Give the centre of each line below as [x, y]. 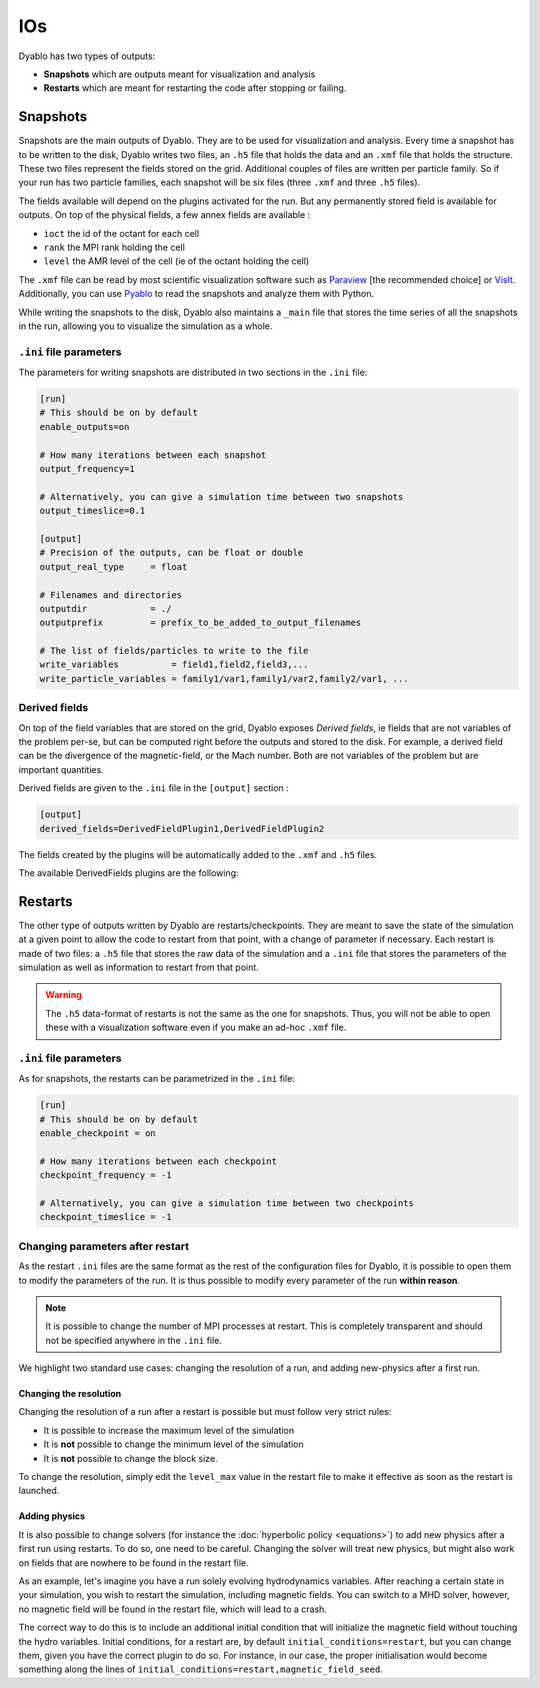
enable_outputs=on [84, 426]
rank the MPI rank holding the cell [114, 247]
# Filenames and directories [111, 594]
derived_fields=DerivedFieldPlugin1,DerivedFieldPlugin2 [182, 828]
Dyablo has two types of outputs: [87, 56]
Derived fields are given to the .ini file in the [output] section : [153, 788]
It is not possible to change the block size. [131, 1458]
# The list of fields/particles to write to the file [174, 651]
